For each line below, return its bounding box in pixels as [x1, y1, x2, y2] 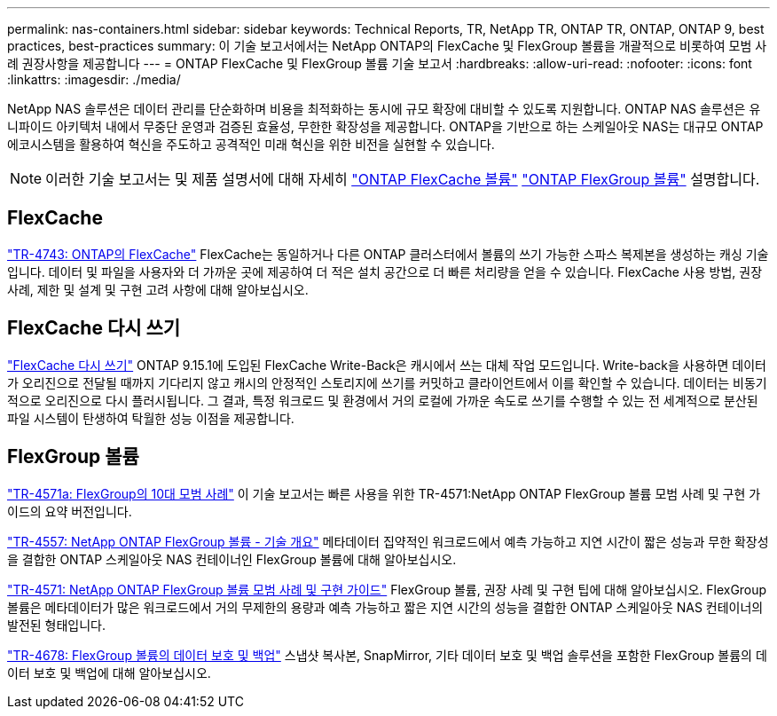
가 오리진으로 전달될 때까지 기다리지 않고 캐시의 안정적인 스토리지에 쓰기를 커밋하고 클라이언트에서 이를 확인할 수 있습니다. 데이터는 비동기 [7, 374, 767, 390]
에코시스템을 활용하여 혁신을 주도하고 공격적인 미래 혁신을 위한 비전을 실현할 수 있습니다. [7, 137, 495, 152]
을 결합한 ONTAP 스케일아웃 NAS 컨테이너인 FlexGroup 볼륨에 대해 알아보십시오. [7, 551, 457, 567]
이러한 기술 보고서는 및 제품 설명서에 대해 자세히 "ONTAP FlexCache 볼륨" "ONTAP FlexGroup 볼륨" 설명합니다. [45, 170, 760, 188]
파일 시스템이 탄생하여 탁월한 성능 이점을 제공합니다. [7, 410, 294, 426]
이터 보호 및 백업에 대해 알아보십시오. [7, 665, 211, 681]
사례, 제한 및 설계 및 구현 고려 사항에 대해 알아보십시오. [7, 281, 309, 297]
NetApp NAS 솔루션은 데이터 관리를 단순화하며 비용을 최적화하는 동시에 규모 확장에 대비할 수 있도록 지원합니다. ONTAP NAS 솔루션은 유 [7, 101, 761, 116]
